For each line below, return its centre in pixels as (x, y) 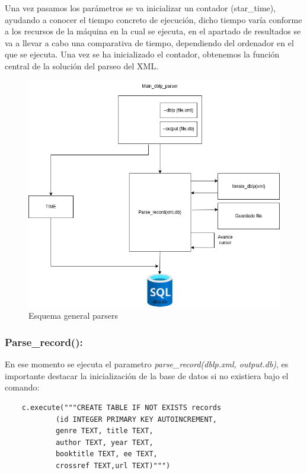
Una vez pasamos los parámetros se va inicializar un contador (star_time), (140, 8)
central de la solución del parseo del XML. (82, 65)
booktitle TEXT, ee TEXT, (106, 454)
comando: (22, 387)
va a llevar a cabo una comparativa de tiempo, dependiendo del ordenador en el (149, 42)
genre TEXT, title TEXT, (104, 431)
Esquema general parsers (73, 316)
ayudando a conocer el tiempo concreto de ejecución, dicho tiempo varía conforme (153, 19)
